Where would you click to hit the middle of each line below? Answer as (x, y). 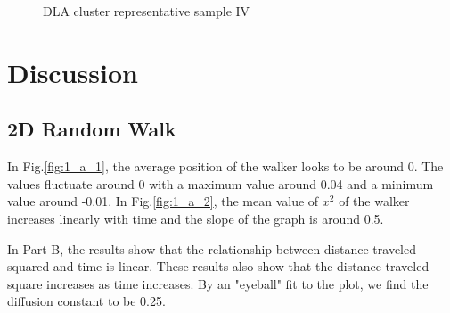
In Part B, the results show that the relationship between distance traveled (212, 248)
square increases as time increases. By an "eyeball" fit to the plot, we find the (218, 283)
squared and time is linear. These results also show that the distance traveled (218, 266)
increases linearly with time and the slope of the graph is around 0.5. (196, 218)
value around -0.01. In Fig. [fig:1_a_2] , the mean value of (163, 201)
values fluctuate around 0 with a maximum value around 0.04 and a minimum (221, 183)
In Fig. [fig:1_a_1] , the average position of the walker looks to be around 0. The (225, 166)
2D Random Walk (92, 129)
